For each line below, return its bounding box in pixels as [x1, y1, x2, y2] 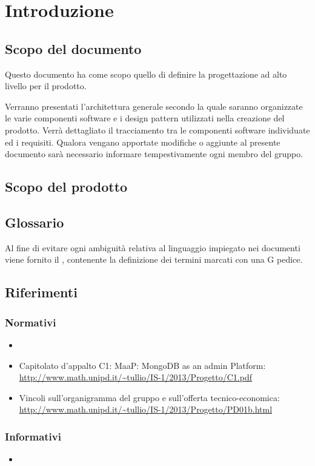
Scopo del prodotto [5, 177, 128, 196]
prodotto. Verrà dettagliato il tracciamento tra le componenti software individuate [5, 123, 310, 136]
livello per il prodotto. [5, 79, 87, 92]
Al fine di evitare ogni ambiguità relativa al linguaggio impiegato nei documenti [5, 241, 300, 254]
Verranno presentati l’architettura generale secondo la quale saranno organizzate [5, 100, 303, 112]
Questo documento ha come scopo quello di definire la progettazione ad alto [5, 67, 287, 80]
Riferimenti [5, 283, 78, 302]
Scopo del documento [5, 39, 142, 58]
